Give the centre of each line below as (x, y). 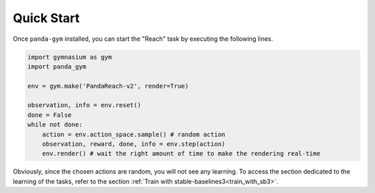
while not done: (55, 125)
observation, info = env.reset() (84, 105)
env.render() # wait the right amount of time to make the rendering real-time (181, 154)
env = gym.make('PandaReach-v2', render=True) (108, 86)
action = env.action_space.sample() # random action (134, 134)
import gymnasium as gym (70, 57)
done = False (50, 115)
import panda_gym (57, 66)
